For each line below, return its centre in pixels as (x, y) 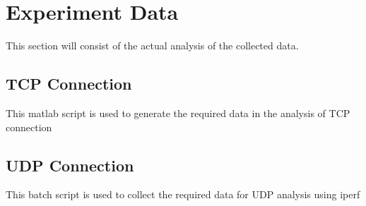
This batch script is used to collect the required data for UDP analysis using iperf (183, 194)
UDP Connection (70, 165)
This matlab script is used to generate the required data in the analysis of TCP (178, 113)
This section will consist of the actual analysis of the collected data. (152, 46)
